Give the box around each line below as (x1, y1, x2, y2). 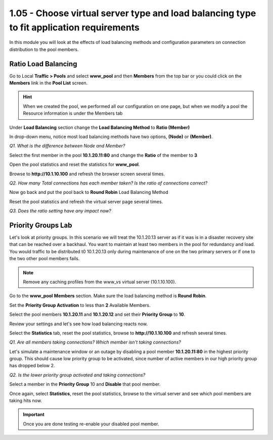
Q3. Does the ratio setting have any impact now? (9, 208, 111, 214)
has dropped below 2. (9, 363, 55, 369)
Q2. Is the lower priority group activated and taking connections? (9, 372, 146, 378)
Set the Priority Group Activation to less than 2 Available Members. (9, 302, 151, 308)
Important (23, 412, 45, 418)
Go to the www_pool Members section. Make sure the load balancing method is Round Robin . (9, 293, 207, 299)
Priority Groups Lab (9, 221, 72, 229)
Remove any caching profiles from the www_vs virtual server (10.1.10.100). (23, 278, 176, 285)
